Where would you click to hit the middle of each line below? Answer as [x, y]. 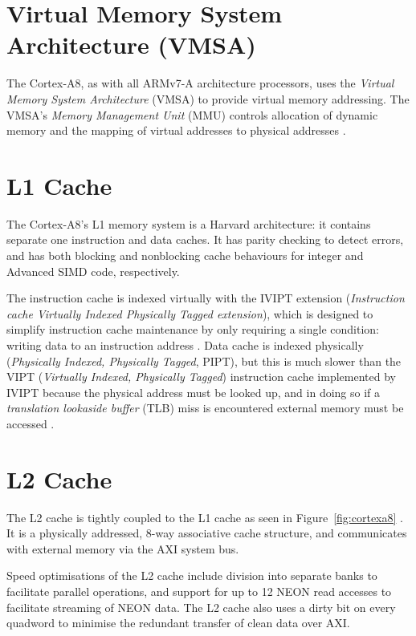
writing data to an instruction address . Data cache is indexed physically [185, 344]
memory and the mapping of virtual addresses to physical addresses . [176, 130]
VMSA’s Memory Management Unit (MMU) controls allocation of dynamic [192, 114]
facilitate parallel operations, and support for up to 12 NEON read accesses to [199, 591]
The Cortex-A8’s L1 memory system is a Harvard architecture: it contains [189, 223]
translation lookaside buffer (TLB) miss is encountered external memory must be [205, 408]
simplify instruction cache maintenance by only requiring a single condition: [193, 329]
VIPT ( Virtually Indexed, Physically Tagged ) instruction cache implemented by [201, 377]
